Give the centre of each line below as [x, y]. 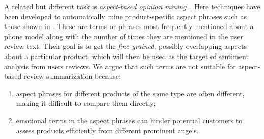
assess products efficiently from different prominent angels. [107, 130]
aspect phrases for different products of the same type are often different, [130, 93]
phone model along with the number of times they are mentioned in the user [124, 36]
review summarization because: [72, 76]
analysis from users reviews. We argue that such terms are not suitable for [120, 66]
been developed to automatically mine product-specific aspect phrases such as [126, 16]
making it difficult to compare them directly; [86, 103]
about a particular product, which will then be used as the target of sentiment [126, 56]
